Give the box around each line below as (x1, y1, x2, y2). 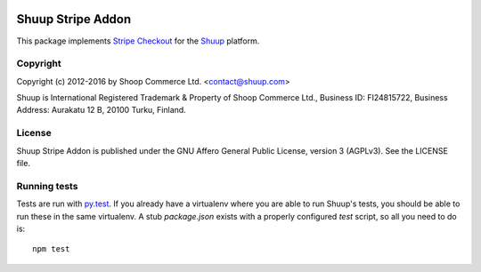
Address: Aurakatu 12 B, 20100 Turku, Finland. (16, 105, 186, 116)
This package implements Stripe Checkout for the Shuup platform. (16, 36, 260, 46)
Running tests (16, 180, 78, 192)
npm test (32, 244, 70, 254)
